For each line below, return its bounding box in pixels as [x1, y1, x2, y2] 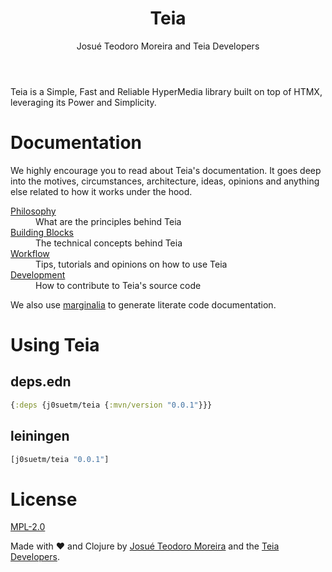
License [10, 488, 78, 511]
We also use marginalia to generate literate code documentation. [10, 298, 277, 311]
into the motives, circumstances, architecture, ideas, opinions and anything [10, 175, 320, 187]
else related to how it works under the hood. [10, 185, 193, 197]
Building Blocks [10, 226, 74, 238]
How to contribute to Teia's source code [35, 279, 202, 291]
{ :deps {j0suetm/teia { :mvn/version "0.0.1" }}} [10, 400, 213, 410]
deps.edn [10, 373, 72, 391]
